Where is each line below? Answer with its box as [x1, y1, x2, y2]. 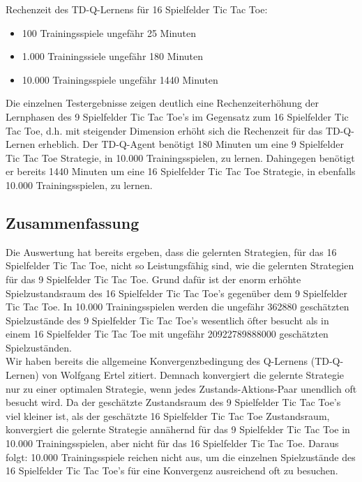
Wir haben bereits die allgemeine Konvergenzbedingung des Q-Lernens [6, 354, 308, 368]
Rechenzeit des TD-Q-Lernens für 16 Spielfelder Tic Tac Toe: [6, 2, 268, 16]
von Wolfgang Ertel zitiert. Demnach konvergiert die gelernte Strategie [42, 368, 345, 382]
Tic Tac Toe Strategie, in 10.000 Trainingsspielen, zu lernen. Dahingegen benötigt [6, 150, 355, 165]
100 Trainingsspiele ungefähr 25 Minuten [22, 25, 196, 40]
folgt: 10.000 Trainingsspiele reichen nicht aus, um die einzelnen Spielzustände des [6, 449, 356, 464]
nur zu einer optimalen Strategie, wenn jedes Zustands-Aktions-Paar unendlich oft [6, 381, 357, 396]
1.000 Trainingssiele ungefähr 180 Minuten [22, 49, 204, 63]
